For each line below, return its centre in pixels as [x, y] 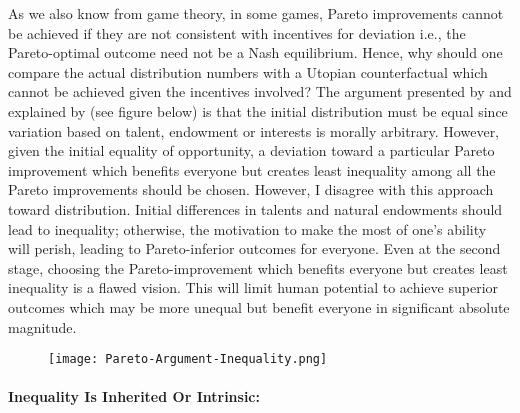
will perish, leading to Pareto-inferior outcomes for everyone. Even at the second [254, 248]
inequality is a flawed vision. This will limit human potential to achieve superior [253, 287]
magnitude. [42, 326]
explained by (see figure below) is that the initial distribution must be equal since [258, 110]
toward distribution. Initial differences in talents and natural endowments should [255, 208]
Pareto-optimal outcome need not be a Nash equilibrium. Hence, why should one [255, 52]
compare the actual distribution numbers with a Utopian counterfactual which [248, 71]
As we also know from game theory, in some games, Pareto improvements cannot [256, 13]
